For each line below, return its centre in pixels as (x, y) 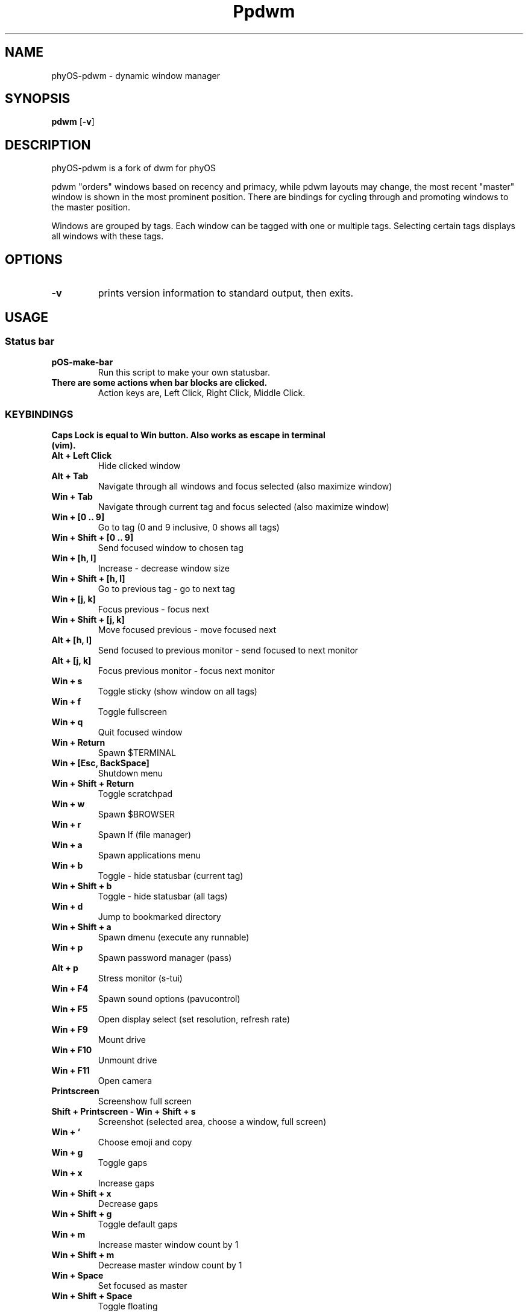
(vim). (64, 446)
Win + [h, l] (74, 558)
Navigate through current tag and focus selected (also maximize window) (244, 507)
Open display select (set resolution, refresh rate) (194, 1019)
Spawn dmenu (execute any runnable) (174, 937)
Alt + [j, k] (71, 661)
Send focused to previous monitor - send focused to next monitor (228, 650)
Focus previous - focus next (154, 609)
